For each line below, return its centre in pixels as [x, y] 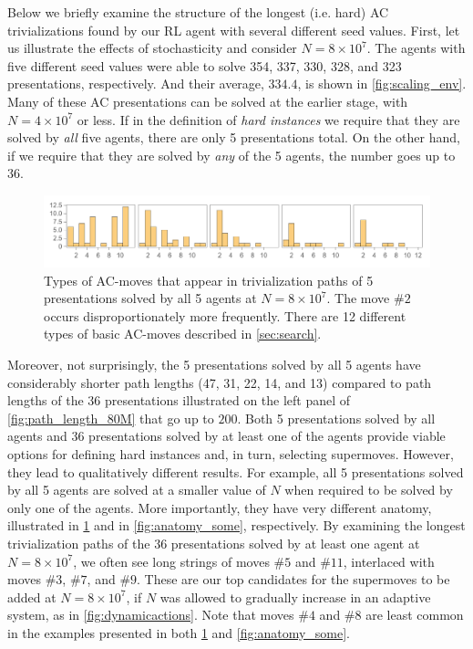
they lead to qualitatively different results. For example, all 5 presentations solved [236, 471]
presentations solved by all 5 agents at [150, 298]
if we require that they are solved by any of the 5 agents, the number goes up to [231, 155]
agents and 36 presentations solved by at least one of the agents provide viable [226, 436]
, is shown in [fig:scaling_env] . [382, 84]
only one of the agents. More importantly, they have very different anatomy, [220, 507]
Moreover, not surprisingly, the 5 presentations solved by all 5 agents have [214, 364]
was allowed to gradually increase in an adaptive [295, 597]
